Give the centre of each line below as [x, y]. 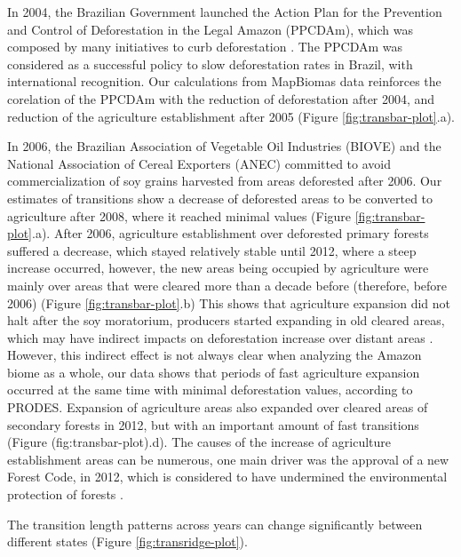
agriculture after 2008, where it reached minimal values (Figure [179, 215]
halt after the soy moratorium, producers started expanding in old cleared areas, [226, 320]
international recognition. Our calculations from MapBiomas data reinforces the [224, 81]
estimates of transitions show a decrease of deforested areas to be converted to [220, 198]
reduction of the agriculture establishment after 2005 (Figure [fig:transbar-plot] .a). [231, 116]
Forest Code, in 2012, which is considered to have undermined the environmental [227, 477]
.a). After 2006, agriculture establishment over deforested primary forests [230, 233]
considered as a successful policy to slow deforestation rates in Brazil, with [210, 64]
